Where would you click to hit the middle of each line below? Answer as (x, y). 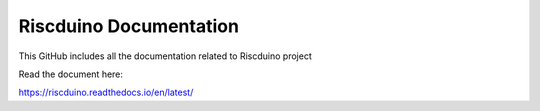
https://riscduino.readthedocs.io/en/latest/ (106, 92)
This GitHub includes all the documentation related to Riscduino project (165, 56)
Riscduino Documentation (129, 26)
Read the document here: (71, 74)
